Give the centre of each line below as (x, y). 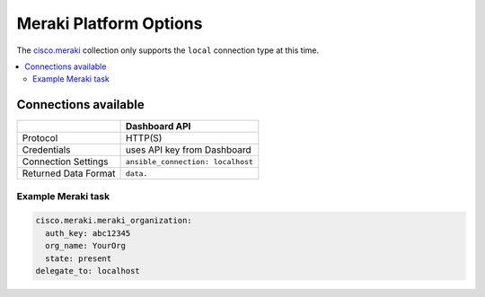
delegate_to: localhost (88, 271)
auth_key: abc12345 (88, 233)
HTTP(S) (144, 138)
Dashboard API (158, 127)
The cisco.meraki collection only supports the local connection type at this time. (168, 50)
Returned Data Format (69, 173)
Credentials (46, 150)
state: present (79, 258)
